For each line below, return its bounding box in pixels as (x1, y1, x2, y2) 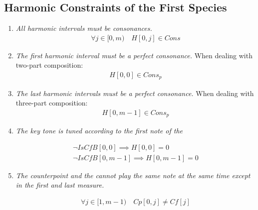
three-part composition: (15, 98, 88, 108)
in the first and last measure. (15, 180, 104, 190)
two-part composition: (15, 60, 83, 70)
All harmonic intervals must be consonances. (15, 23, 152, 33)
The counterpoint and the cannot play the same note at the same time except (15, 170, 251, 180)
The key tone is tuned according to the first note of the (15, 125, 183, 136)
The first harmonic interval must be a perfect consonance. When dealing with (15, 50, 253, 60)
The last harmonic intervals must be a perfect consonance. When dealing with (15, 88, 254, 98)
